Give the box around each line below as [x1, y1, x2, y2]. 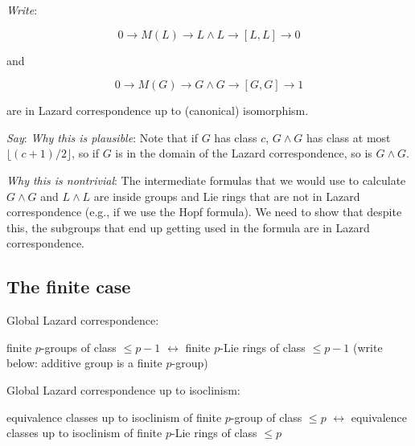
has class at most [306, 129, 391, 145]
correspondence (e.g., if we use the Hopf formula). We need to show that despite [6, 203, 402, 220]
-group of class [230, 408, 302, 425]
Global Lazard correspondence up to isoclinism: [6, 381, 240, 398]
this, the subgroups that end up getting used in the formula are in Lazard [6, 219, 370, 235]
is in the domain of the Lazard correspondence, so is [115, 145, 372, 162]
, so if [72, 145, 100, 162]
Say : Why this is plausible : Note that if [6, 129, 199, 145]
